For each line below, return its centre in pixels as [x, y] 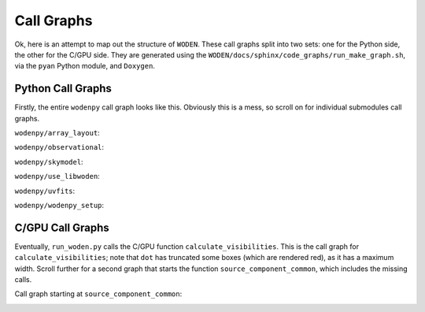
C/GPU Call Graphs [62, 227]
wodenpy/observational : [59, 147]
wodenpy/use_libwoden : [57, 176]
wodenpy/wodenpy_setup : [59, 205]
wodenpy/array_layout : [57, 133]
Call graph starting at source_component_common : [98, 294]
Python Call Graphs [63, 89]
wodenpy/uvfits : [45, 191]
